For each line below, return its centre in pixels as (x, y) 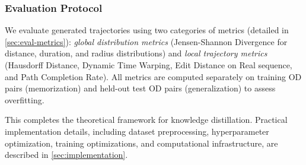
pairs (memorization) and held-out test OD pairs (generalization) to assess (140, 88)
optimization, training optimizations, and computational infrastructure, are (141, 143)
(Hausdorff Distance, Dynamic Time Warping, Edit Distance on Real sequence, (149, 65)
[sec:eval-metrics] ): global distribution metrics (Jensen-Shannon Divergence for (146, 41)
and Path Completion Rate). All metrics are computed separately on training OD (153, 76)
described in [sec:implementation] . (66, 155)
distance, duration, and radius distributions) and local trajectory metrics (136, 53)
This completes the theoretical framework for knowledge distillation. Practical (146, 120)
